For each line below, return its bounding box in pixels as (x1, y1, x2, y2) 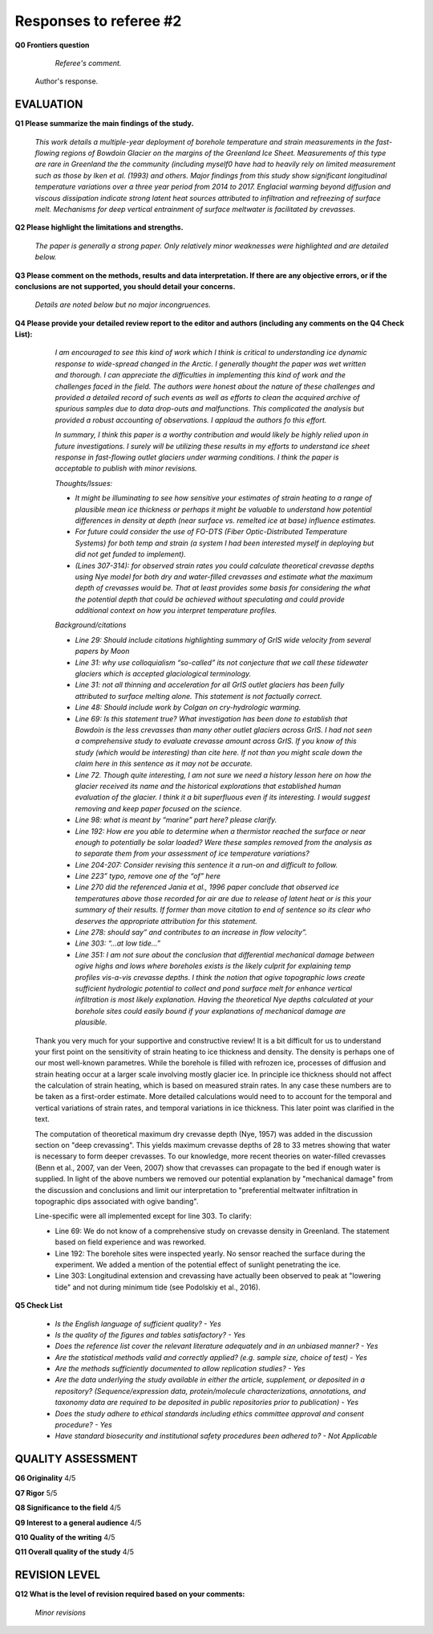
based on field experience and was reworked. (55, 1237, 206, 1247)
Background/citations (55, 620, 127, 630)
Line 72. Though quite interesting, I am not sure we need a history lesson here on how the (75, 770, 372, 779)
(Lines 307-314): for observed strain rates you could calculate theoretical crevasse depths (75, 561, 374, 570)
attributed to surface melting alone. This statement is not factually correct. (75, 691, 322, 701)
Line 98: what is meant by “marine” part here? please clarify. (75, 815, 277, 825)
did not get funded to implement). (75, 549, 186, 559)
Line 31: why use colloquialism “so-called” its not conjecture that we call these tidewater (75, 657, 369, 667)
